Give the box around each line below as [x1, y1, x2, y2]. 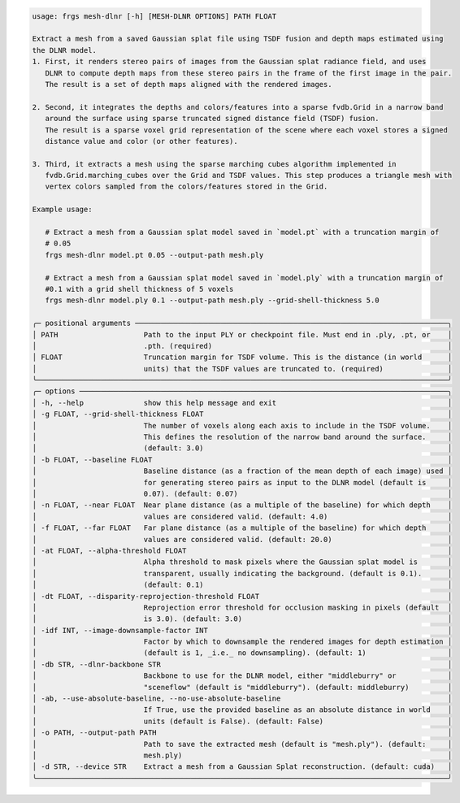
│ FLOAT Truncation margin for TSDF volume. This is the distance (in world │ [32, 353, 453, 362]
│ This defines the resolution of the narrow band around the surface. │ [32, 432, 453, 442]
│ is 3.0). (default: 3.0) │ [32, 614, 453, 623]
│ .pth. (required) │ [32, 341, 453, 350]
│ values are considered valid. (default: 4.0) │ [32, 512, 453, 521]
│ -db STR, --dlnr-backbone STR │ [32, 659, 453, 669]
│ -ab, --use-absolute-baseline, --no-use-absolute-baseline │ [32, 694, 453, 703]
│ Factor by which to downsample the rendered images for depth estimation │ [32, 637, 453, 646]
